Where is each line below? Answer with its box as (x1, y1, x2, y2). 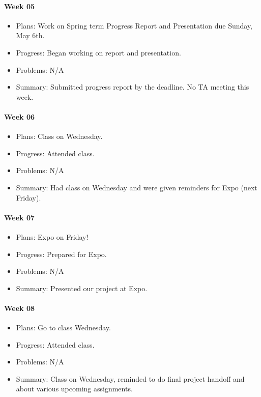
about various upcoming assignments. (16, 383, 133, 394)
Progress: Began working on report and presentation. (16, 47, 181, 58)
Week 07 (4, 212, 35, 222)
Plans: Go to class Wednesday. (16, 322, 111, 333)
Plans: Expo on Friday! (16, 231, 89, 242)
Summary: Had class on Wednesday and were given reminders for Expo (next (16, 182, 257, 192)
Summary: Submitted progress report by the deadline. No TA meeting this (16, 81, 249, 92)
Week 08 (4, 302, 35, 313)
